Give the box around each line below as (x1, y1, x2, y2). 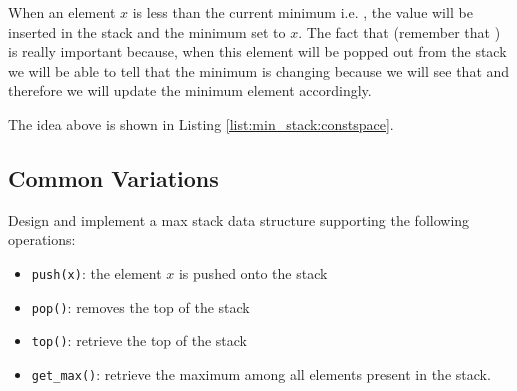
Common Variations (8, 162, 219, 193)
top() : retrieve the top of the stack (31, 330, 248, 351)
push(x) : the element (31, 262, 162, 283)
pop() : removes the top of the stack (31, 296, 250, 317)
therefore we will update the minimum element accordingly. (8, 80, 372, 101)
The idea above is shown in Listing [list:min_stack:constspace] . (8, 113, 394, 134)
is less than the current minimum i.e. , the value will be (132, 2, 473, 22)
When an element (8, 2, 116, 22)
